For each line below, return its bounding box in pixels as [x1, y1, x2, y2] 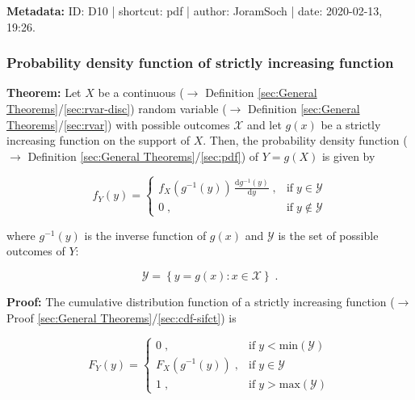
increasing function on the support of [6, 132, 190, 149]
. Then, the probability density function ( [203, 132, 408, 149]
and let [247, 116, 282, 133]
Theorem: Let [6, 84, 82, 101]
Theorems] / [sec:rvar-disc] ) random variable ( [6, 100, 227, 116]
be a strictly [321, 116, 381, 133]
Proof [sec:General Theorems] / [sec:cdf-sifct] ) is [6, 309, 237, 326]
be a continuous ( [98, 84, 184, 101]
